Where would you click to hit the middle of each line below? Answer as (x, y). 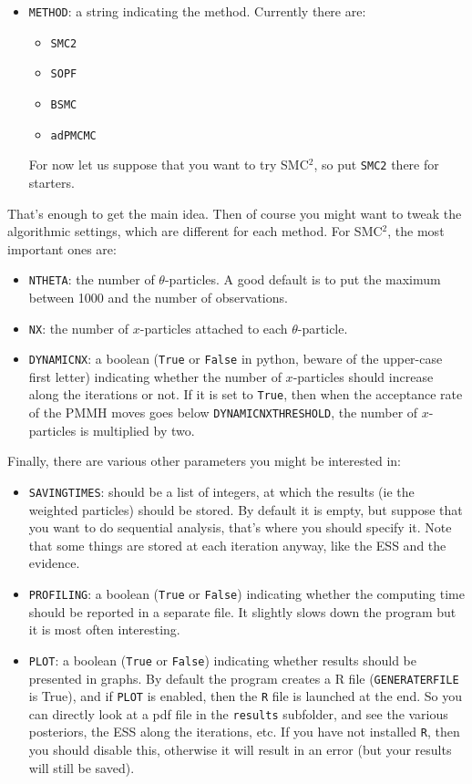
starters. (51, 182)
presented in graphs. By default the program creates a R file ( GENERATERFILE (244, 678)
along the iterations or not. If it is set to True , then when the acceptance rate (246, 394)
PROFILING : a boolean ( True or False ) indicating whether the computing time (246, 593)
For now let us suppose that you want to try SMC (169, 165)
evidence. (54, 563)
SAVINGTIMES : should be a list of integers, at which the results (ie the (221, 491)
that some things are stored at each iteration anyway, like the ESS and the (237, 545)
